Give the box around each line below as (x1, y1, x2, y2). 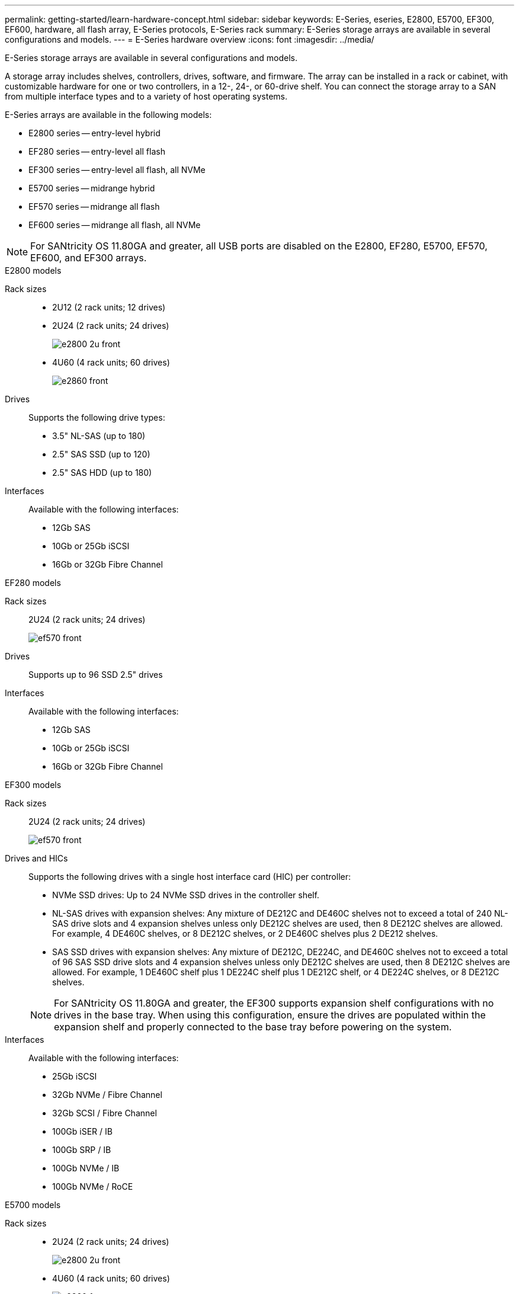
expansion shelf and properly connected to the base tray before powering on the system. (54, 1021, 452, 1033)
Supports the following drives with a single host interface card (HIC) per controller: (28, 872, 351, 882)
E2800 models (5, 265, 62, 276)
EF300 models (5, 780, 62, 790)
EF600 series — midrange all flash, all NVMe (28, 220, 201, 230)
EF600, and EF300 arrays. (30, 252, 147, 264)
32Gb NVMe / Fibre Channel (52, 1090, 162, 1100)
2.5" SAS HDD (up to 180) (52, 467, 152, 478)
